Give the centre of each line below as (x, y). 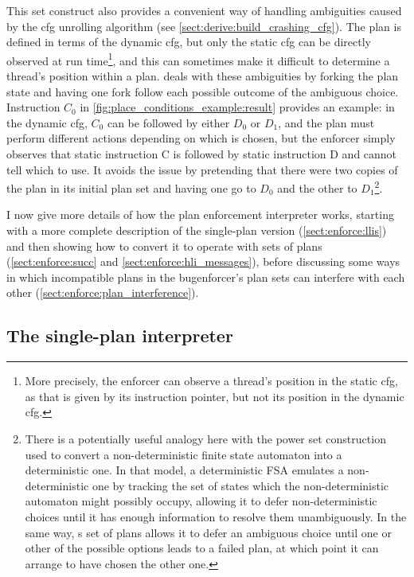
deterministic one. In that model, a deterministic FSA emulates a (184, 470)
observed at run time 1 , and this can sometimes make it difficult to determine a (198, 59)
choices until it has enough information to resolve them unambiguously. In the (216, 516)
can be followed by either (168, 122)
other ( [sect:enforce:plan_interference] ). (103, 292)
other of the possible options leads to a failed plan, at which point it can (202, 548)
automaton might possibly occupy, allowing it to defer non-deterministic (201, 501)
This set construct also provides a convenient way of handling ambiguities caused (204, 10)
